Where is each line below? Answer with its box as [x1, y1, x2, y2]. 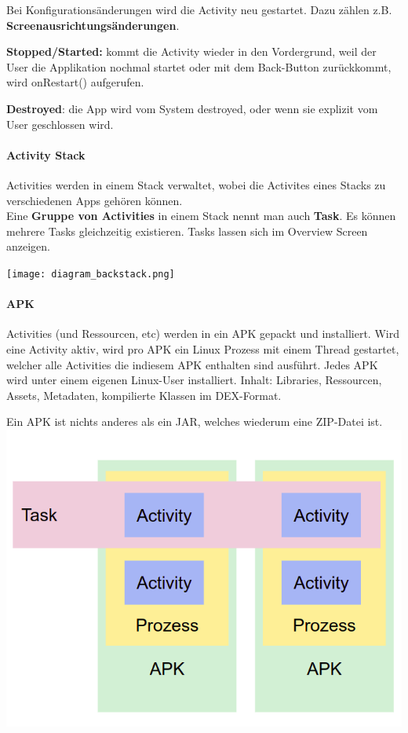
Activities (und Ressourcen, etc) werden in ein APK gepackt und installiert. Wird [6, 325, 399, 342]
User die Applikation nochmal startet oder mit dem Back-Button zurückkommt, [6, 58, 392, 75]
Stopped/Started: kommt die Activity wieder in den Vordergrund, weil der [6, 43, 377, 60]
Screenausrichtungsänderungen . [6, 16, 180, 33]
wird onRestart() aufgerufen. [6, 74, 144, 90]
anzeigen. [6, 238, 50, 255]
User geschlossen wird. [6, 115, 114, 132]
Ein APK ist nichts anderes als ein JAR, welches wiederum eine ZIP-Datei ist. [6, 413, 383, 430]
